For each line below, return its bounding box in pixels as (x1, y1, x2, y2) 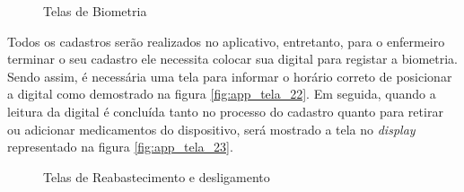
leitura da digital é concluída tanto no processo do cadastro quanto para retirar (7, 101, 443, 120)
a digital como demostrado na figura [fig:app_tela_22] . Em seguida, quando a (7, 84, 436, 103)
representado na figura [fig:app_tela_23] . (7, 137, 233, 156)
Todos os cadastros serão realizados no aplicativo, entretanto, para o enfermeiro (7, 31, 445, 50)
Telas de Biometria (43, 2, 147, 20)
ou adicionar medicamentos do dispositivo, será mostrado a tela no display (7, 119, 416, 138)
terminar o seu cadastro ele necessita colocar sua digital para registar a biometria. (7, 49, 459, 68)
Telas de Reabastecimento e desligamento (43, 167, 270, 186)
